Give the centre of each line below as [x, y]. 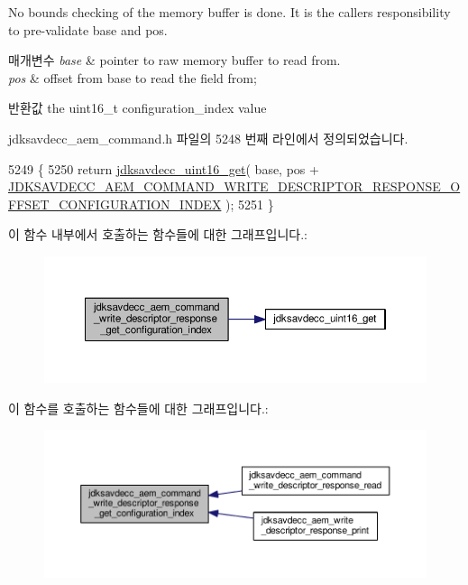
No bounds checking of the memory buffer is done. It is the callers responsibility [229, 12]
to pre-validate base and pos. [88, 29]
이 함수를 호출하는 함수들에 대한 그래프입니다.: [138, 408]
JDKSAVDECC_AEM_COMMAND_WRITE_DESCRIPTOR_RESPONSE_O [234, 186]
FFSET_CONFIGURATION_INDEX [115, 204]
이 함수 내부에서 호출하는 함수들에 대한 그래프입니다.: [158, 234]
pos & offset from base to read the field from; [133, 77]
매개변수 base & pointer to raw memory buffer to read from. [174, 60]
